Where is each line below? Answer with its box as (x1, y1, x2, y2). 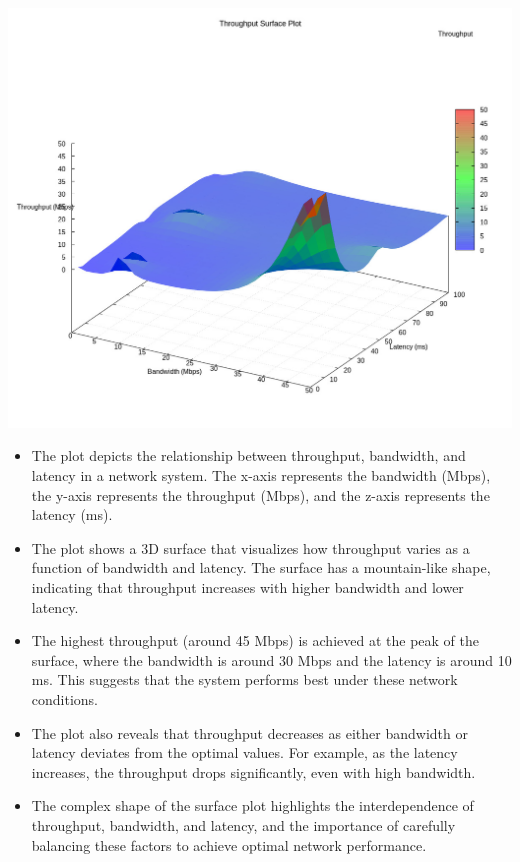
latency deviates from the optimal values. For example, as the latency (31, 742, 458, 763)
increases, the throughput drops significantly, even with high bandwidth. (31, 761, 476, 782)
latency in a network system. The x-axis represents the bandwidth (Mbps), (31, 465, 491, 486)
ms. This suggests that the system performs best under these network (31, 669, 458, 690)
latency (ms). (31, 504, 113, 525)
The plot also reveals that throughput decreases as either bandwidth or (31, 722, 468, 743)
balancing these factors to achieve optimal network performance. (31, 834, 427, 855)
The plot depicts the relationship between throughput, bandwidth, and (31, 445, 466, 466)
